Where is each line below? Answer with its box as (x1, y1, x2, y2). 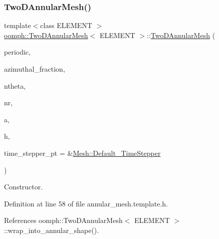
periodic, (4, 47, 31, 57)
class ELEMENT (40, 20, 92, 31)
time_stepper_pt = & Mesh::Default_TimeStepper (4, 147, 161, 158)
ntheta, (4, 80, 26, 91)
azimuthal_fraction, (4, 64, 65, 74)
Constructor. (4, 181, 43, 192)
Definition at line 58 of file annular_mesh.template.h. (4, 198, 168, 208)
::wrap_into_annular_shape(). (4, 224, 99, 235)
